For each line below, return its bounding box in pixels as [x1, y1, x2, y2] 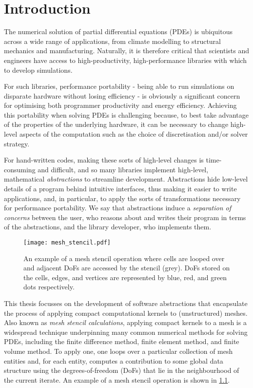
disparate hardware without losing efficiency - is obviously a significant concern [4, 90, 240, 101]
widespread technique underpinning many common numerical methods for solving [4, 327, 248, 337]
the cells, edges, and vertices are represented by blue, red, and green [23, 272, 227, 282]
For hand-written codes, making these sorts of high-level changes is [4, 155, 204, 165]
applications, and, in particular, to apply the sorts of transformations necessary [4, 193, 241, 203]
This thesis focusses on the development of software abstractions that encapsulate [4, 298, 248, 308]
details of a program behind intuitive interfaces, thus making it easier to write [4, 184, 237, 194]
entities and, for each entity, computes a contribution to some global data [4, 355, 223, 366]
